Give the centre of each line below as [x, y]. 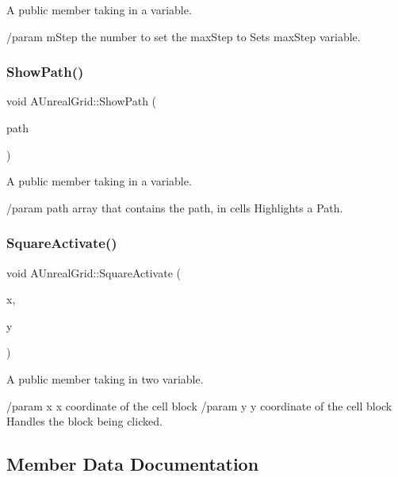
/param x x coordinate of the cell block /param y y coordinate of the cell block [199, 405]
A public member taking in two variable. [105, 378]
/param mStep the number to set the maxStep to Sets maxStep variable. [184, 36]
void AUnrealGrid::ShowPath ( [82, 101]
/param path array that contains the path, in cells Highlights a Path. [175, 207]
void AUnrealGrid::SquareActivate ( [94, 272]
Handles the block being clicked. [84, 421]
